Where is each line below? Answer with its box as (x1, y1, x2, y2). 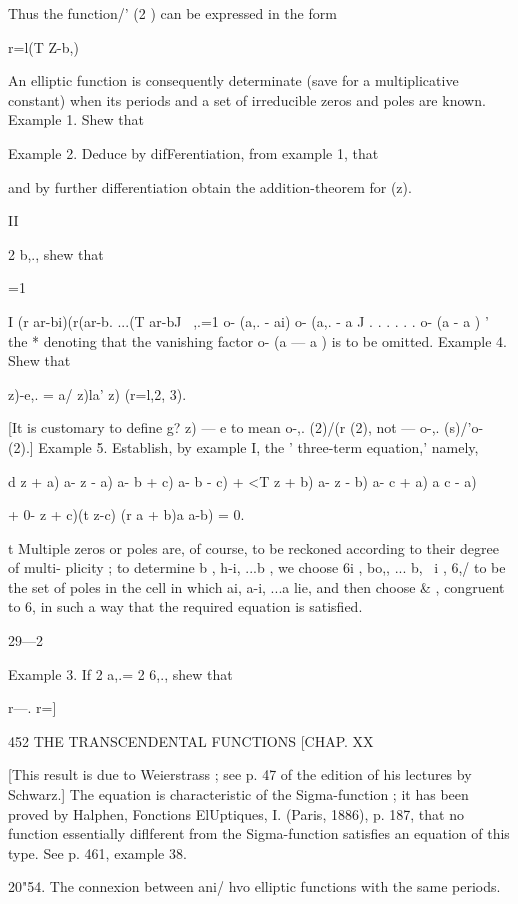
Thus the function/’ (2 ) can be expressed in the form (8, 3, 337, 23)
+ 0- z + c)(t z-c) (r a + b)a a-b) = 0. (8, 504, 245, 525)
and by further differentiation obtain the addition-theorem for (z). (8, 176, 412, 197)
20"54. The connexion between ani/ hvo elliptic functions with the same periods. (8, 876, 501, 897)
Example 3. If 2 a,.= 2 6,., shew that (8, 663, 233, 684)
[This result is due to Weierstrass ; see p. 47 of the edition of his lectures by (8, 764, 472, 785)
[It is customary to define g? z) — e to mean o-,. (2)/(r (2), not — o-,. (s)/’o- (8, 417, 484, 438)
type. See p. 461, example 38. (8, 842, 187, 863)
